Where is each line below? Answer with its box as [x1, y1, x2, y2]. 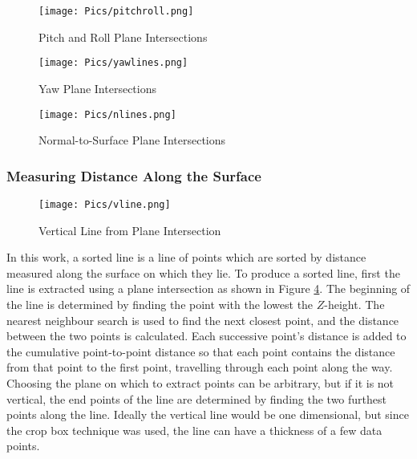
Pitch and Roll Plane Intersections [38, 28, 208, 45]
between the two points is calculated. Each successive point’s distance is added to [6, 327, 407, 344]
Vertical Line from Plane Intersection [38, 221, 221, 238]
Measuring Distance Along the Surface [6, 165, 261, 185]
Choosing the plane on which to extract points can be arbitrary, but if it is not [6, 374, 395, 391]
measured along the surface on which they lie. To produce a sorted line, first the [6, 264, 400, 281]
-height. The [324, 296, 385, 312]
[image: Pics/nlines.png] [38, 108, 176, 120]
